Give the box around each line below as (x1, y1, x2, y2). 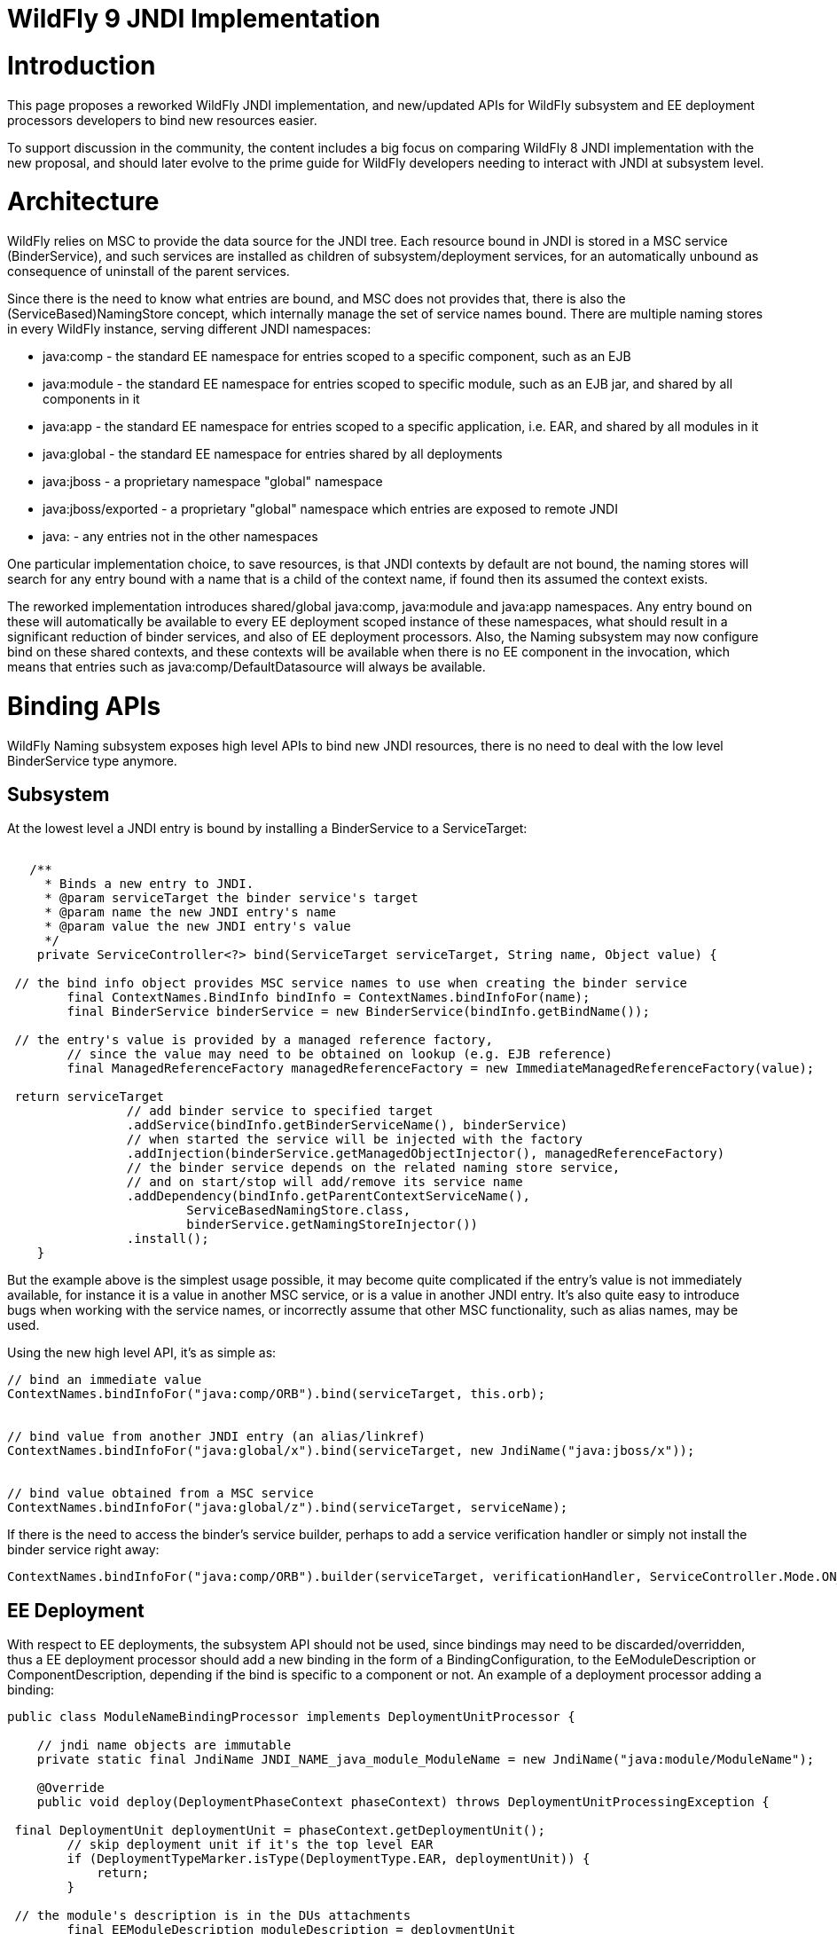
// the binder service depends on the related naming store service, (126, 1160, 621, 1175)
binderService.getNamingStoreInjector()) (186, 1217, 479, 1232)
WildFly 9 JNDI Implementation (7, 4, 380, 34)
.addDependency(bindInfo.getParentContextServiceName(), (126, 1189, 531, 1204)
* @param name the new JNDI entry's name (44, 905, 336, 920)
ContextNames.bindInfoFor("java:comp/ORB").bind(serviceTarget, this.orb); (7, 1387, 545, 1402)
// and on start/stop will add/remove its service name (126, 1175, 523, 1190)
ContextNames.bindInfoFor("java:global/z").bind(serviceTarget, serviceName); (7, 1500, 568, 1515)
